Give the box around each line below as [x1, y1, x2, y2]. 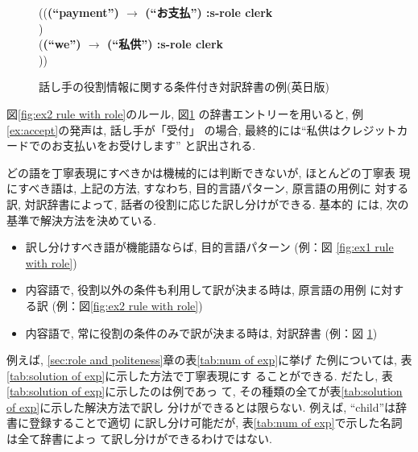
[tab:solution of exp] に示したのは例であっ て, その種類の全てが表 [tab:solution [6, 383, 403, 400]
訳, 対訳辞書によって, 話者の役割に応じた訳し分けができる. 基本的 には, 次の [6, 195, 409, 212]
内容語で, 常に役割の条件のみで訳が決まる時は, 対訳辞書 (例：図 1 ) [25, 324, 378, 341]
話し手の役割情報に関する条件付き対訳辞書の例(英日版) [39, 78, 329, 95]
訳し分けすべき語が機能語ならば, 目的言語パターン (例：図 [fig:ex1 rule [25, 238, 394, 255]
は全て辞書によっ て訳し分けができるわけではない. [6, 430, 272, 447]
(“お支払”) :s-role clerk [145, 4, 273, 20]
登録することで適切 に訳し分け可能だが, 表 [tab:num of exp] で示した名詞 [28, 414, 403, 431]
